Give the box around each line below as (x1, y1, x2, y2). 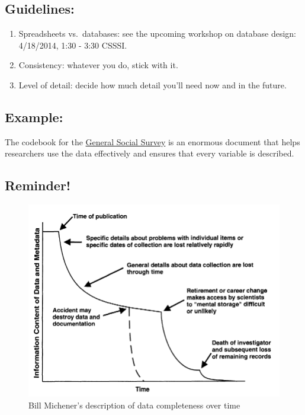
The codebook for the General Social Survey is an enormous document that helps (5, 135, 300, 148)
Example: (5, 107, 63, 126)
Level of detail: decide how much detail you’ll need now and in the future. (18, 78, 287, 91)
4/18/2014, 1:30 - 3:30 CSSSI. (18, 39, 127, 51)
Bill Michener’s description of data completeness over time (28, 398, 240, 411)
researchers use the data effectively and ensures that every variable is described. (5, 147, 294, 159)
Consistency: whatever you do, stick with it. (18, 59, 178, 71)
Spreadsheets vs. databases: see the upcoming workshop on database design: (18, 27, 296, 40)
